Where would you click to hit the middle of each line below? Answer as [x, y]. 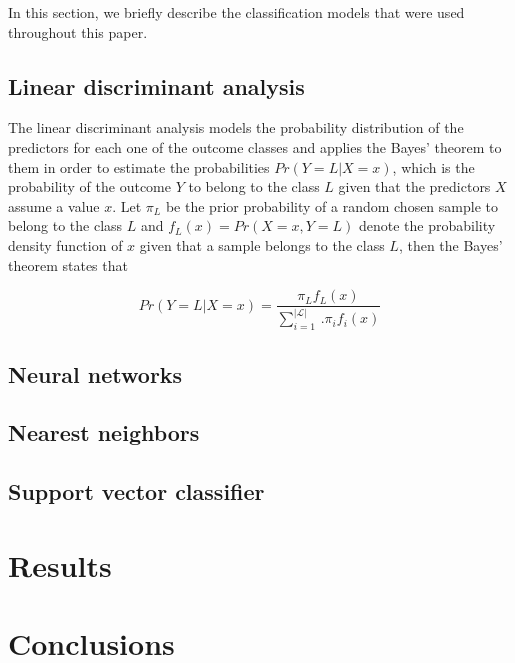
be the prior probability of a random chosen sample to [331, 205]
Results [60, 564]
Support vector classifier [136, 491]
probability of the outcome [90, 186]
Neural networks [95, 373]
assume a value [54, 205]
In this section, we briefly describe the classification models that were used [236, 12]
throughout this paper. [78, 31]
